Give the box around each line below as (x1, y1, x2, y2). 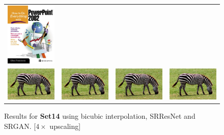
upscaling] (49, 120, 81, 131)
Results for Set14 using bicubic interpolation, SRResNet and (4, 111, 195, 121)
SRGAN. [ (4, 120, 36, 131)
